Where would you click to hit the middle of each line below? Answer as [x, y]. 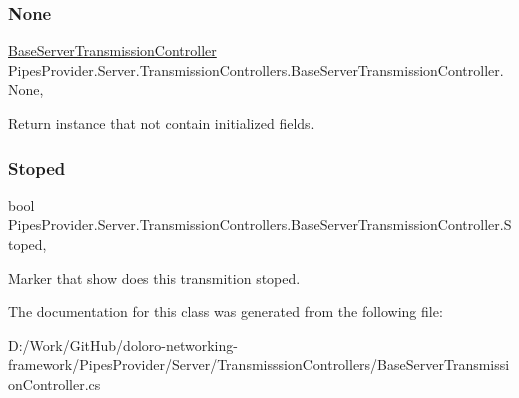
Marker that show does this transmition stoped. [154, 277]
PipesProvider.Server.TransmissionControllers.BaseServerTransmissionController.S [260, 224]
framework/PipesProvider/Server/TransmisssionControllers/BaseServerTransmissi [259, 364]
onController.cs [54, 383]
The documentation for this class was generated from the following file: [225, 311]
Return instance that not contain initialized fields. [161, 123]
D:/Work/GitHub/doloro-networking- [123, 344]
